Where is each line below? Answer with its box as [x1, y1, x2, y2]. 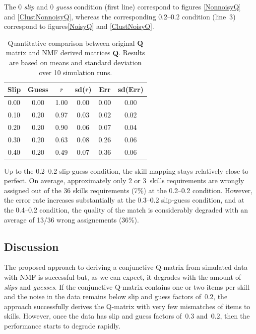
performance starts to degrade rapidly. [4, 321, 121, 331]
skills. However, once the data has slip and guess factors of [4, 311, 182, 321]
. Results [119, 47, 145, 58]
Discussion [4, 238, 59, 254]
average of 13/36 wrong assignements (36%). [4, 214, 139, 224]
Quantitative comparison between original [7, 37, 135, 48]
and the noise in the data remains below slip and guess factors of [4, 291, 201, 302]
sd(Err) [118, 84, 144, 95]
